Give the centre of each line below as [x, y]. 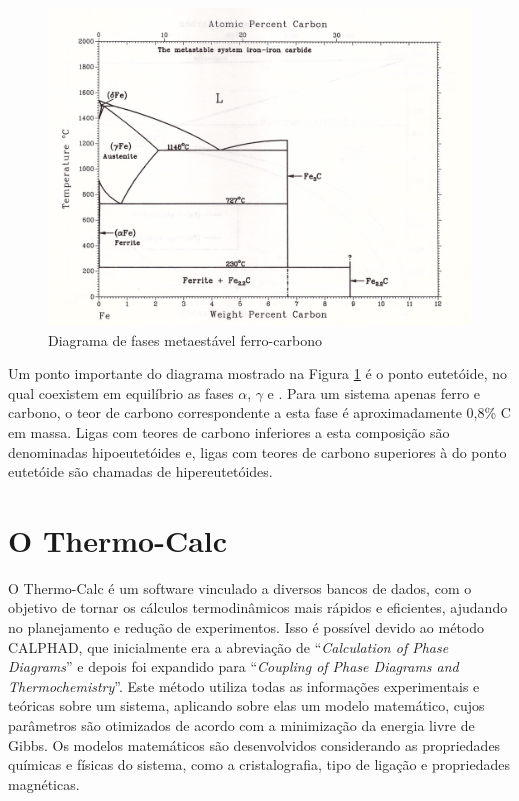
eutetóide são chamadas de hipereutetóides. [140, 471]
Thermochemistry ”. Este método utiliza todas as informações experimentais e [244, 685]
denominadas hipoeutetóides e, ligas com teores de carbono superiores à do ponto [257, 451]
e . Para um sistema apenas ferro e [374, 392]
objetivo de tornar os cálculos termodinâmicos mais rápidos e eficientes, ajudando [258, 607]
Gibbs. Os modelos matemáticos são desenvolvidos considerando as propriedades [254, 744]
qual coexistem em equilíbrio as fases [121, 392]
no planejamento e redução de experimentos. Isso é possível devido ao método [246, 627]
